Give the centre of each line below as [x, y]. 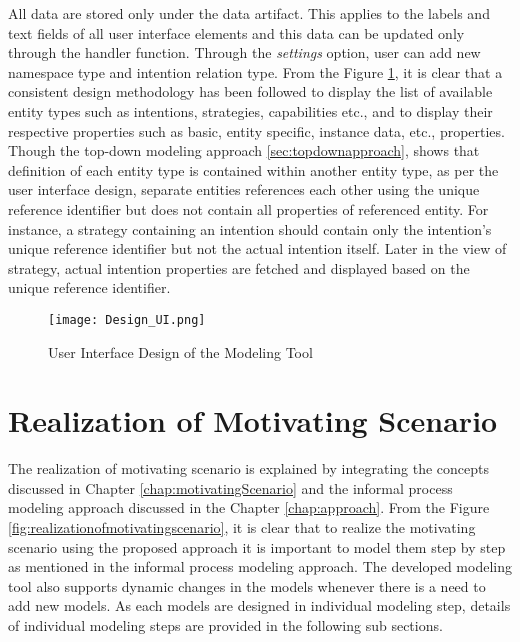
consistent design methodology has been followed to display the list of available [250, 91]
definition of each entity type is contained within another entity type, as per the [253, 169]
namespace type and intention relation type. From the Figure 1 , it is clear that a [255, 71]
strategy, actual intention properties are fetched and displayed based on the [239, 267]
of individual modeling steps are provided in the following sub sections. [225, 625]
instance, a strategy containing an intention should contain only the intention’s [250, 228]
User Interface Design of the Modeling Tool [180, 351]
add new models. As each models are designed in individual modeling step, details [259, 605]
